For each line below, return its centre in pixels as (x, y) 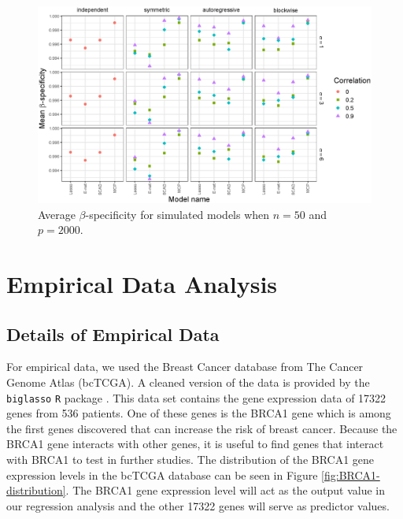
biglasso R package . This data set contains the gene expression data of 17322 (196, 397)
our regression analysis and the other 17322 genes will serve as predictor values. (198, 505)
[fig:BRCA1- (351, 475)
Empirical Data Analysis (142, 284)
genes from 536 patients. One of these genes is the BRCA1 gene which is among (199, 413)
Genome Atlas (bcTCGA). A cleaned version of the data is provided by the (188, 382)
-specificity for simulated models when (177, 214)
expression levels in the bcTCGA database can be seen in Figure (162, 475)
